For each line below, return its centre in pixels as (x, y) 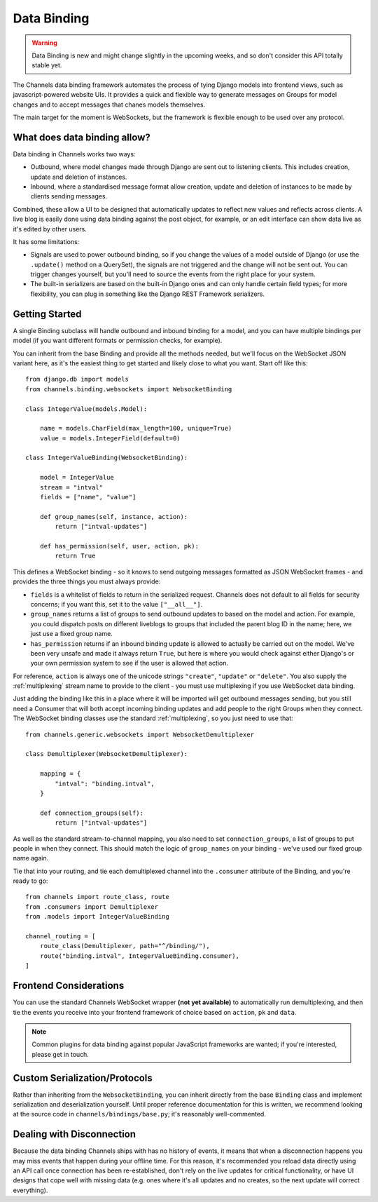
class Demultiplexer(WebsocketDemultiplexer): (107, 754)
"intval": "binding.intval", (105, 783)
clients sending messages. (69, 196)
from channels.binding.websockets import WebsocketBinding (129, 389)
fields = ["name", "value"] (88, 497)
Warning (44, 43)
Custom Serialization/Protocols (83, 1078)
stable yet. (47, 65)
